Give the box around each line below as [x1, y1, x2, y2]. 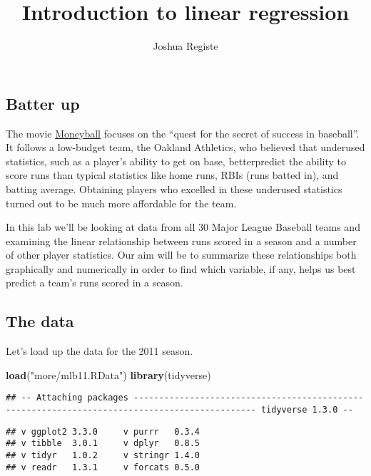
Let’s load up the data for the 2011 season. [6, 343, 193, 358]
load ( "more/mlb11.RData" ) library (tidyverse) [6, 367, 211, 382]
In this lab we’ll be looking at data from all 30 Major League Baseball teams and [6, 219, 360, 234]
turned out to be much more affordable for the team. [6, 195, 237, 210]
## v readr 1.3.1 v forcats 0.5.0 [6, 462, 200, 472]
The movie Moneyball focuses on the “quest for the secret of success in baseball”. [6, 125, 360, 140]
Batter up [6, 92, 80, 114]
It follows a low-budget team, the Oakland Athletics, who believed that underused [6, 140, 365, 155]
